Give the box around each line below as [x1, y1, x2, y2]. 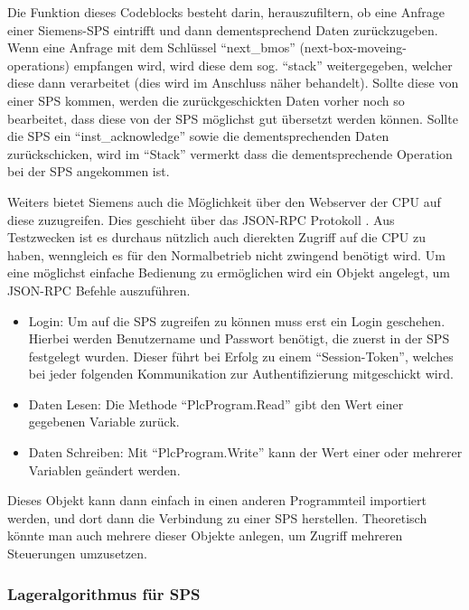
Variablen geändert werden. [28, 460, 181, 479]
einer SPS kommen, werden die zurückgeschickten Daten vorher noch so [7, 90, 405, 109]
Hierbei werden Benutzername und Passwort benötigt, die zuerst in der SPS [28, 329, 450, 348]
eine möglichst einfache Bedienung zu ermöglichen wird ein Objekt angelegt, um [7, 263, 450, 282]
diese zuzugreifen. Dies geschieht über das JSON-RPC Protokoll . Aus [7, 210, 395, 229]
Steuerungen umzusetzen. [7, 544, 147, 563]
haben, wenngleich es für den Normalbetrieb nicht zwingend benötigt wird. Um [7, 245, 446, 264]
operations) [7, 55, 70, 74]
